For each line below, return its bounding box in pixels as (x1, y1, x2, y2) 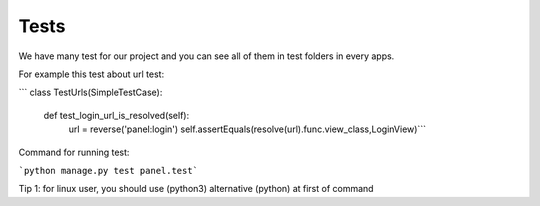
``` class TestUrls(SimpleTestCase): (18, 86, 163, 99)
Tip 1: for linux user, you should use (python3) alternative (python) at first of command (18, 183, 374, 195)
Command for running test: (18, 146, 130, 158)
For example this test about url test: (18, 68, 165, 80)
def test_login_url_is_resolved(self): (43, 109, 190, 121)
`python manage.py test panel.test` (18, 165, 199, 176)
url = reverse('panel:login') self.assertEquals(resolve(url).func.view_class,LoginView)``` (68, 123, 427, 135)
